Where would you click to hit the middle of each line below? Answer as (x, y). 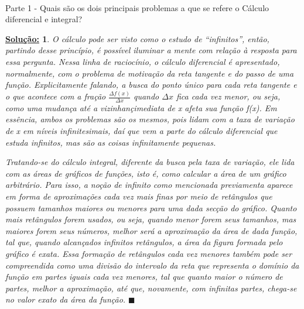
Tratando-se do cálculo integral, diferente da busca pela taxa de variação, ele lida (150, 162)
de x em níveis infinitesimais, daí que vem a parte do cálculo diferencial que (141, 131)
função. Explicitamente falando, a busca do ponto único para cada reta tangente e (151, 85)
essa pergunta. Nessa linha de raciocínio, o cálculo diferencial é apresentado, (143, 61)
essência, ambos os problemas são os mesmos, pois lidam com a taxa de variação (150, 119)
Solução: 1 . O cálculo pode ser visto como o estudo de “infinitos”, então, (137, 38)
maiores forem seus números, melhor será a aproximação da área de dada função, (151, 230)
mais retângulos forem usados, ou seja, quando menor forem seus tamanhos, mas (151, 219)
